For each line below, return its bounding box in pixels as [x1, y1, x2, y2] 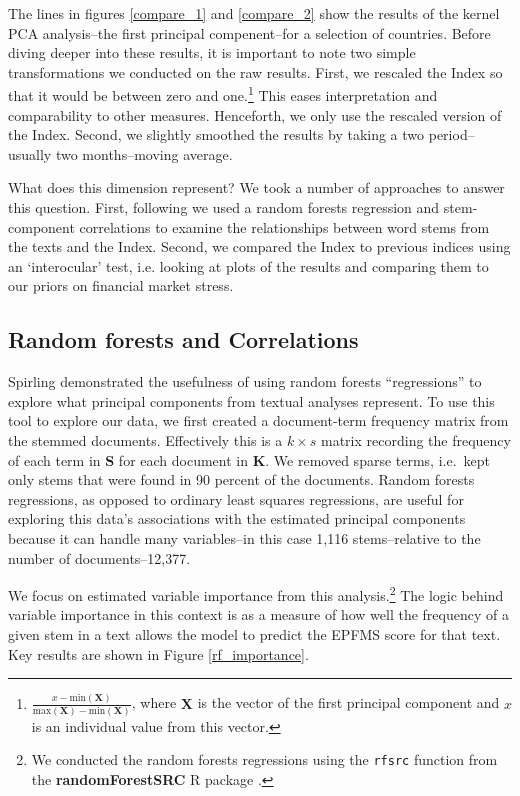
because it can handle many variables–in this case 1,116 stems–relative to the [8, 527, 481, 548]
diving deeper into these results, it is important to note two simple [8, 42, 416, 63]
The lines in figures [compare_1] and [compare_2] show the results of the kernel [8, 3, 500, 23]
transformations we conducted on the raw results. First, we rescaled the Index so [8, 61, 503, 82]
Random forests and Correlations [8, 324, 359, 355]
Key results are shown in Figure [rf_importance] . [8, 643, 309, 664]
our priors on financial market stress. [8, 275, 234, 296]
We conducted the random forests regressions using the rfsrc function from [31, 749, 498, 770]
